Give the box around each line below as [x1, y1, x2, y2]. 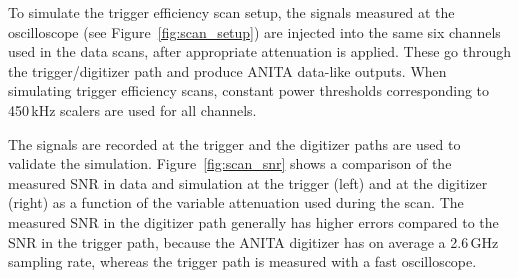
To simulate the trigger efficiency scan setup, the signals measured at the [8, 2, 455, 22]
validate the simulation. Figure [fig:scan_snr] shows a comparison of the [8, 153, 452, 174]
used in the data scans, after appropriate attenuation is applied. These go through [8, 41, 512, 62]
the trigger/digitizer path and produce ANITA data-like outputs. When [8, 60, 447, 81]
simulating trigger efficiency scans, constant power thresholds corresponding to [8, 80, 490, 101]
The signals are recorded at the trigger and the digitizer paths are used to [8, 133, 461, 154]
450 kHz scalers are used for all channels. [8, 99, 257, 120]
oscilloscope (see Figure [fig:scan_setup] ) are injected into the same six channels [8, 21, 501, 42]
